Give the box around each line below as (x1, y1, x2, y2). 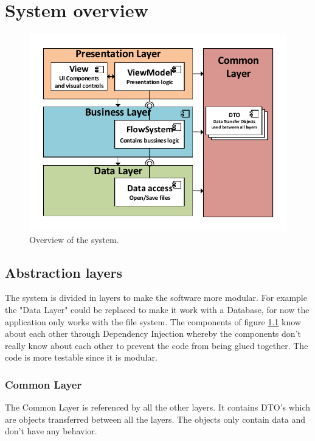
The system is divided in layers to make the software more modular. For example (5, 291, 307, 304)
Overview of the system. (29, 233, 119, 245)
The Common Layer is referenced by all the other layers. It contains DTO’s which (5, 401, 311, 414)
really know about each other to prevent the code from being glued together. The (5, 339, 308, 351)
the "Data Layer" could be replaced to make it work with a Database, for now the (5, 303, 310, 316)
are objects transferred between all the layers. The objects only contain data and (5, 412, 305, 425)
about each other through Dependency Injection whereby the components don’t (5, 327, 301, 340)
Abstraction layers (5, 263, 123, 281)
